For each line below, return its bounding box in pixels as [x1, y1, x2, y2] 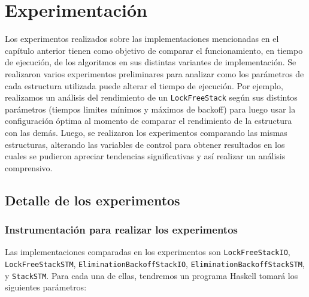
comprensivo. [5, 161, 53, 174]
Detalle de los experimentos [5, 190, 180, 209]
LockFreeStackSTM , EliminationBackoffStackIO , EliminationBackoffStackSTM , [5, 257, 305, 269]
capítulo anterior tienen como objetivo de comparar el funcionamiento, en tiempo [5, 44, 303, 56]
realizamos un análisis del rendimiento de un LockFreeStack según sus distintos [5, 91, 298, 104]
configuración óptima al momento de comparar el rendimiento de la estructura [5, 114, 292, 127]
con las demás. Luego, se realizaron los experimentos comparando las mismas [5, 126, 287, 138]
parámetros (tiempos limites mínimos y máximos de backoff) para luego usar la [5, 102, 296, 115]
